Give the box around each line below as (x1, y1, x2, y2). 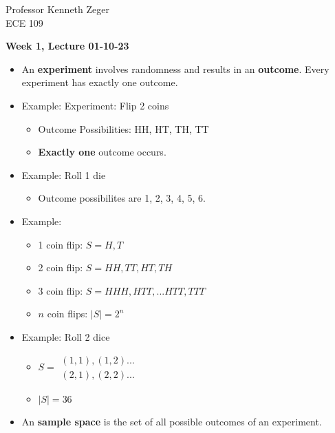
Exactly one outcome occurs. (38, 145, 166, 159)
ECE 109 (6, 15, 43, 30)
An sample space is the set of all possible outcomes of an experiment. (21, 414, 322, 428)
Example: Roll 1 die (21, 167, 106, 182)
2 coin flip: (38, 260, 83, 275)
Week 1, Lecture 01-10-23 (6, 39, 129, 53)
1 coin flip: (38, 237, 83, 251)
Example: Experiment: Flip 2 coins (21, 98, 169, 112)
